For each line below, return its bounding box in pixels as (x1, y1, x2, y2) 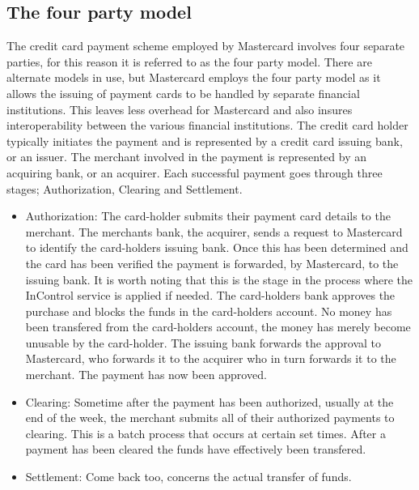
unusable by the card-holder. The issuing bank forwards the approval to (25, 334, 382, 351)
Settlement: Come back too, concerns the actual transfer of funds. (25, 468, 352, 485)
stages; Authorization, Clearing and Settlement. (6, 180, 243, 197)
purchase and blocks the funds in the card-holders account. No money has (25, 302, 392, 319)
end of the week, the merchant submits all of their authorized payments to (25, 409, 395, 426)
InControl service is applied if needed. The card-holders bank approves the (25, 287, 396, 304)
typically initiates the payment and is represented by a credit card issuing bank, (6, 132, 403, 149)
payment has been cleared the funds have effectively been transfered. (25, 441, 366, 458)
